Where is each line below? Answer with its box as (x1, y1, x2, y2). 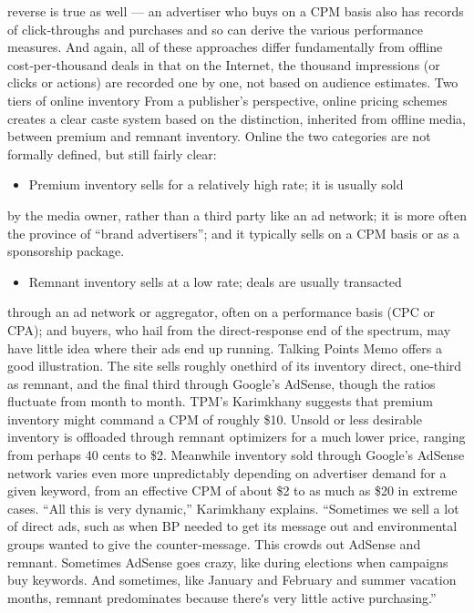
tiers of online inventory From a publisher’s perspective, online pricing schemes (7, 90, 448, 109)
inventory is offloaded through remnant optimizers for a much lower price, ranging (7, 427, 466, 446)
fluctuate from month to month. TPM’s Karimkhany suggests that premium (7, 392, 433, 411)
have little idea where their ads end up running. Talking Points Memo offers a (7, 338, 442, 357)
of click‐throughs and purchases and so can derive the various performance (7, 19, 424, 38)
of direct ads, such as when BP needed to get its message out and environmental (7, 516, 458, 536)
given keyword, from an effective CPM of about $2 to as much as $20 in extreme (7, 481, 458, 500)
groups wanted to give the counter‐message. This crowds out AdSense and (7, 535, 421, 554)
